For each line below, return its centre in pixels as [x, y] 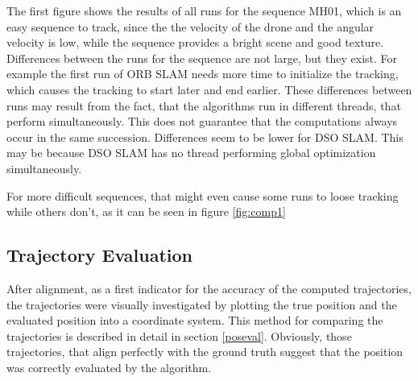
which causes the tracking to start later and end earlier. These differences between [209, 89]
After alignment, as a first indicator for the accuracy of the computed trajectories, [209, 288]
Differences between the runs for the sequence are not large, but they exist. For [202, 58]
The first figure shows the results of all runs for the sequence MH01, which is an [204, 10]
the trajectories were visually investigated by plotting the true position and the [202, 304]
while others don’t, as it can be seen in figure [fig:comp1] [146, 211]
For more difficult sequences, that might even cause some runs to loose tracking [203, 195]
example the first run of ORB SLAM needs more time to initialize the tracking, [203, 74]
